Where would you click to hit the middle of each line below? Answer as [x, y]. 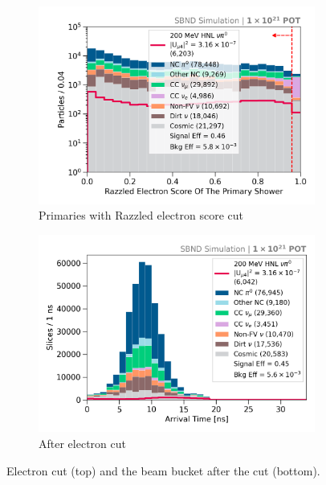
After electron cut [82, 443]
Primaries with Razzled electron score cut [141, 215]
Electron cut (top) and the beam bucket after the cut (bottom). [163, 470]
